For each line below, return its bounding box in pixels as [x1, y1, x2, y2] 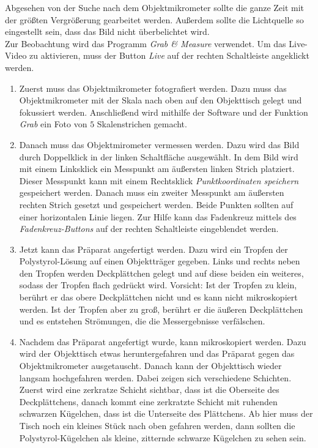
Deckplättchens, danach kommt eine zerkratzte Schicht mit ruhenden [19, 395, 278, 408]
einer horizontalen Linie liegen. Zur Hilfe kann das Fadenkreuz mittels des [19, 210, 297, 223]
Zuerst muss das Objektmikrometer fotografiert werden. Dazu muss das [19, 81, 287, 94]
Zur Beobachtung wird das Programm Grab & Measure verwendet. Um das [5, 37, 286, 50]
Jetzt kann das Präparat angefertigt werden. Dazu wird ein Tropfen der [19, 242, 288, 255]
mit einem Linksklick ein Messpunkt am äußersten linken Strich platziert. [19, 162, 295, 175]
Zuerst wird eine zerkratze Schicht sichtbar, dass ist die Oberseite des [19, 383, 279, 396]
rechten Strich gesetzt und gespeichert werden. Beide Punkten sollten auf [19, 198, 294, 211]
